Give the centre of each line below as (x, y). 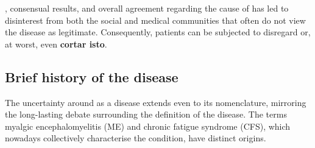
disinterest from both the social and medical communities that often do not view (155, 20)
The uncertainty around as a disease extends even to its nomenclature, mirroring (156, 102)
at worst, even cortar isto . (56, 44)
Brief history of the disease (92, 76)
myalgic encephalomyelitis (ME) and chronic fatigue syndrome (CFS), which (148, 126)
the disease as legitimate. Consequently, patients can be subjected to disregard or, (158, 32)
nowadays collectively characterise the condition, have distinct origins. (136, 138)
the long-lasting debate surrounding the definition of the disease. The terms (146, 114)
